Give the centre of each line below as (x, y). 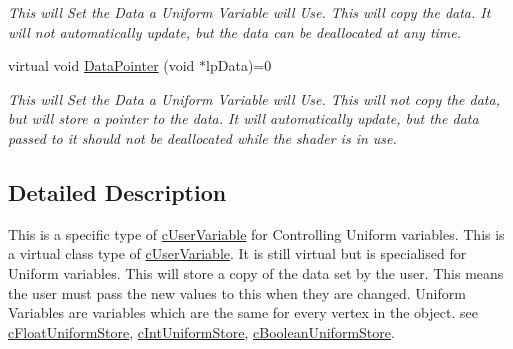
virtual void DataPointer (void (101, 65)
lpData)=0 (239, 65)
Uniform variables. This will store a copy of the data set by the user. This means (256, 272)
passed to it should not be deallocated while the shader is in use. (202, 137)
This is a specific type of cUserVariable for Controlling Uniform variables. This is (256, 233)
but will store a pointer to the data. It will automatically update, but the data (243, 118)
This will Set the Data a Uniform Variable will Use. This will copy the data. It (249, 12)
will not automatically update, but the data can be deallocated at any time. (235, 31)
